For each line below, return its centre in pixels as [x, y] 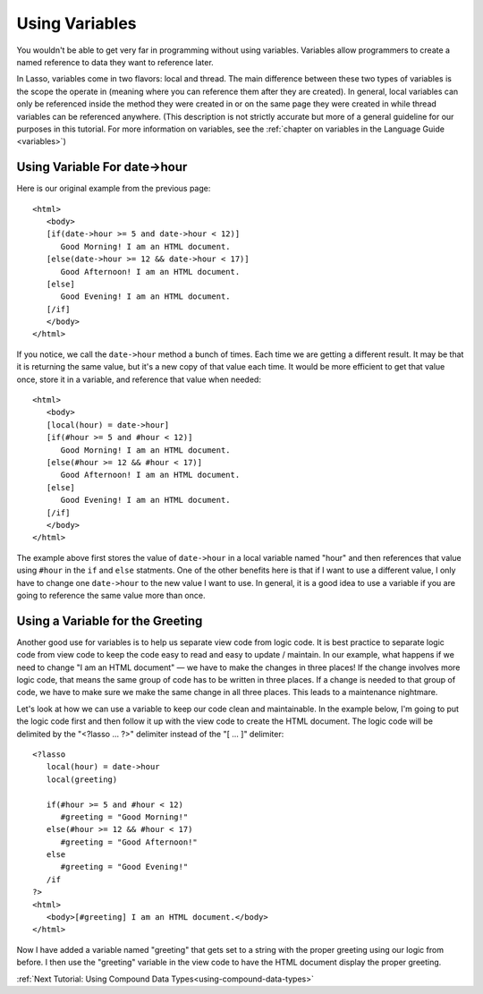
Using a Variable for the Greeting [110, 620]
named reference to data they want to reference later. [115, 62]
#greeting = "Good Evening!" [124, 867]
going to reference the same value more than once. [111, 595]
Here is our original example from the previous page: [114, 189]
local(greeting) [82, 779]
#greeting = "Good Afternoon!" [129, 842]
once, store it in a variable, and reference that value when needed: [139, 379]
